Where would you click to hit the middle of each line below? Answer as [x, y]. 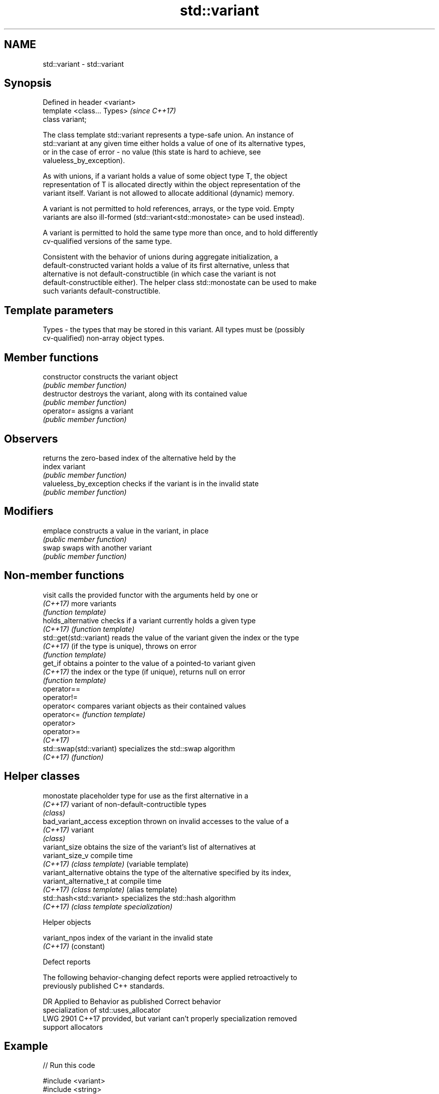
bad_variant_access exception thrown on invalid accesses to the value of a [166, 821]
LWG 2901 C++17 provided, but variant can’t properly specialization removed [170, 1018]
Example [26, 1046]
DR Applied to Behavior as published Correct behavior [132, 1001]
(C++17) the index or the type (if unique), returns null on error [144, 671]
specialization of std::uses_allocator [102, 1010]
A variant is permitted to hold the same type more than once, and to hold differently [180, 233]
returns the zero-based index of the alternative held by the [139, 458]
